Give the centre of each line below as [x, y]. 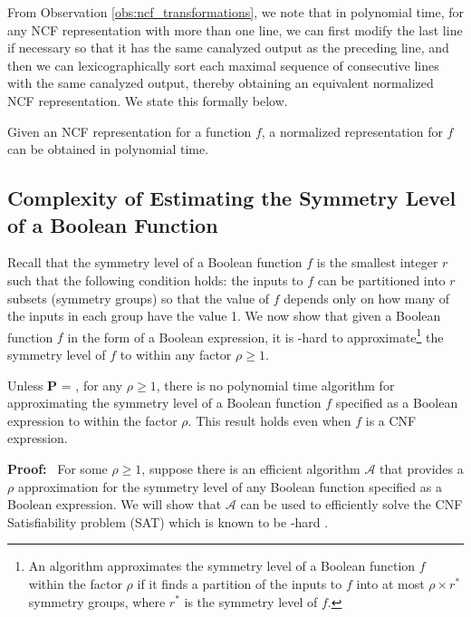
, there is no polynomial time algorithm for [275, 385]
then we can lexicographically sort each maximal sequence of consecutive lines [223, 65]
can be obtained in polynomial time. [108, 149]
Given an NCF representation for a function [130, 131]
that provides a [422, 468]
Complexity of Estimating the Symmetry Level [232, 198]
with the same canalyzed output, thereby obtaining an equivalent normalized [221, 83]
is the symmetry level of [251, 601]
